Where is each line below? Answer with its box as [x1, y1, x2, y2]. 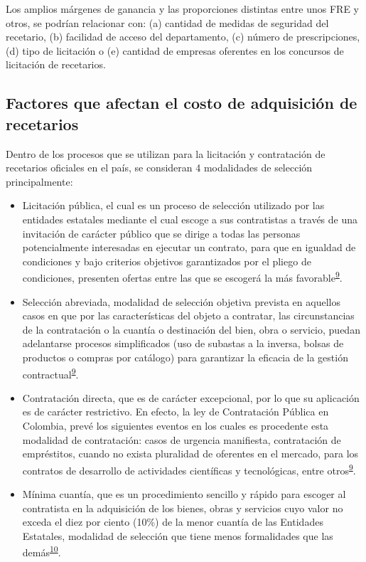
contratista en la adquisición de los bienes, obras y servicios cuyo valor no [22, 500, 343, 515]
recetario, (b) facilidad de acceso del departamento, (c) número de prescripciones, [6, 29, 360, 44]
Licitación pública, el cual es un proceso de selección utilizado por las [22, 198, 325, 213]
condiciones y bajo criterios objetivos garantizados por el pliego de [22, 253, 311, 268]
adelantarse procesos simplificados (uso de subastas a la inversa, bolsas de [22, 336, 344, 351]
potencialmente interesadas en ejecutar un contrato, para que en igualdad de [22, 240, 356, 255]
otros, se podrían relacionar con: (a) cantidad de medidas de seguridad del [6, 15, 329, 30]
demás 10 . [22, 543, 61, 560]
